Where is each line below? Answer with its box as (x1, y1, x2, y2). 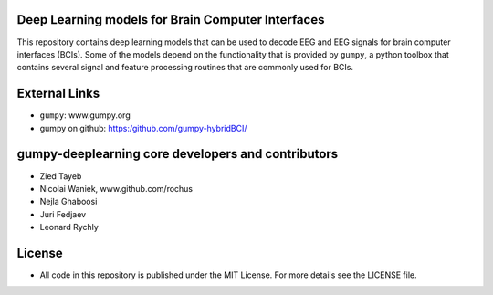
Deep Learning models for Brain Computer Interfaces (16, 12, 325, 27)
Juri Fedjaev (39, 208, 87, 219)
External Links (16, 86, 100, 101)
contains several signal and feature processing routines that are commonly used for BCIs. (16, 62, 353, 73)
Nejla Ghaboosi (39, 196, 98, 207)
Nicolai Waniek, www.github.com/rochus (39, 183, 194, 194)
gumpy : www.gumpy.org (39, 110, 131, 121)
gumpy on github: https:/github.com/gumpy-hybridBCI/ (39, 122, 247, 133)
